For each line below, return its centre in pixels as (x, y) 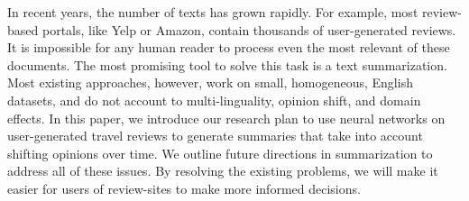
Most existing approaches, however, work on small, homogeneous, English (210, 82)
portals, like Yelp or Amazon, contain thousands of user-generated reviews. (249, 29)
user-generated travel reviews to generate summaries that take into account (215, 136)
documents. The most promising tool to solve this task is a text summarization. (227, 64)
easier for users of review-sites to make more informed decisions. (184, 188)
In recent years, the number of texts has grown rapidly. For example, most (213, 12)
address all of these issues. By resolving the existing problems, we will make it (223, 171)
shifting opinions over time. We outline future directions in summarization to (220, 153)
